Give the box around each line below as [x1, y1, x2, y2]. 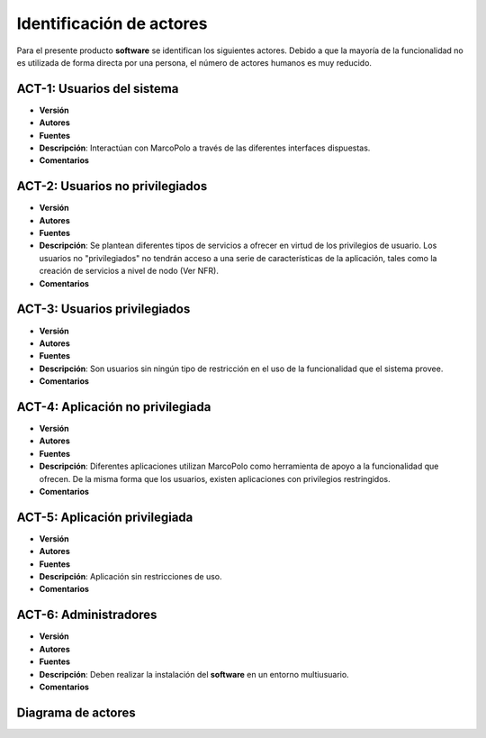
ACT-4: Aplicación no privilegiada [16, 399, 211, 415]
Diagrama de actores [16, 705, 137, 720]
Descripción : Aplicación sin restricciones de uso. [39, 571, 222, 582]
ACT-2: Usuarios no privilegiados [16, 178, 208, 194]
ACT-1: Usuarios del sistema [16, 81, 179, 96]
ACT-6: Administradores [16, 607, 157, 623]
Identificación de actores [16, 14, 208, 33]
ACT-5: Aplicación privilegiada [16, 509, 193, 524]
